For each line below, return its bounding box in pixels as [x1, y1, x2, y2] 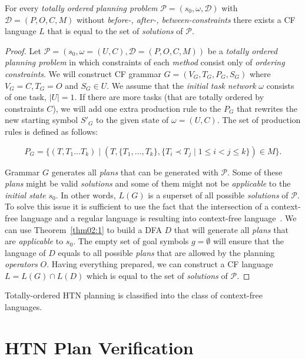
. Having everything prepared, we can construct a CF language [47, 258, 273, 270]
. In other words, [55, 188, 116, 201]
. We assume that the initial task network [107, 79, 256, 91]
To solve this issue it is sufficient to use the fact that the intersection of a [5, 200, 269, 212]
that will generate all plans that [174, 223, 289, 235]
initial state [5, 188, 46, 201]
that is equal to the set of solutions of [47, 25, 183, 37]
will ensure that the [213, 235, 284, 247]
